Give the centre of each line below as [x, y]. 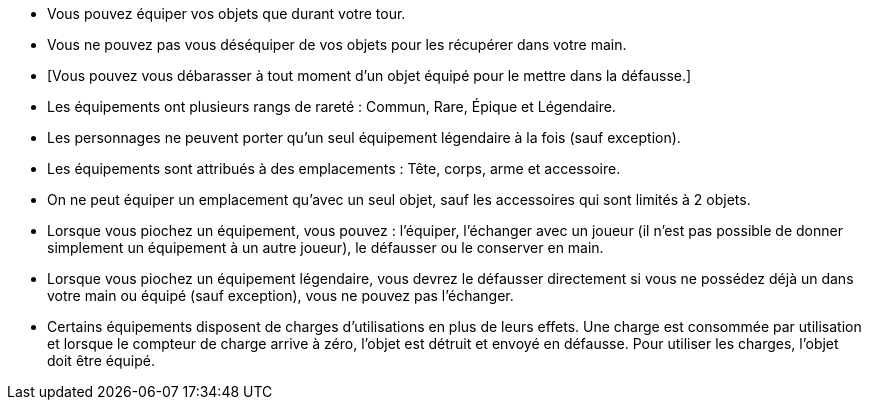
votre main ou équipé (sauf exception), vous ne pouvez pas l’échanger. [280, 295]
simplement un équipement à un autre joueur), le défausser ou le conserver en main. [325, 247]
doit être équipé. [101, 360]
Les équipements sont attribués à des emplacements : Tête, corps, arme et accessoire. [334, 168]
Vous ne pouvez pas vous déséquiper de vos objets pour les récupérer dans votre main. [337, 44]
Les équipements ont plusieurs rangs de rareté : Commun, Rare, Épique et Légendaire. [331, 106]
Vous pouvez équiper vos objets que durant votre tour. [226, 13]
